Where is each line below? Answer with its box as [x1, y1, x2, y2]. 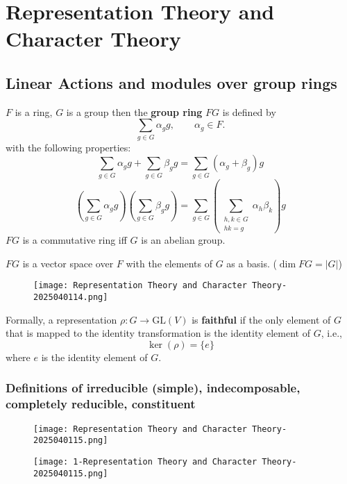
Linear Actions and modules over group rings [6, 72, 337, 93]
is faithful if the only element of [192, 312, 331, 326]
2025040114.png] [33, 292, 108, 303]
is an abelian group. [141, 233, 226, 247]
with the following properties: [6, 140, 131, 154]
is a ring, [15, 104, 53, 119]
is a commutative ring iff [22, 233, 127, 247]
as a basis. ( [226, 256, 277, 270]
